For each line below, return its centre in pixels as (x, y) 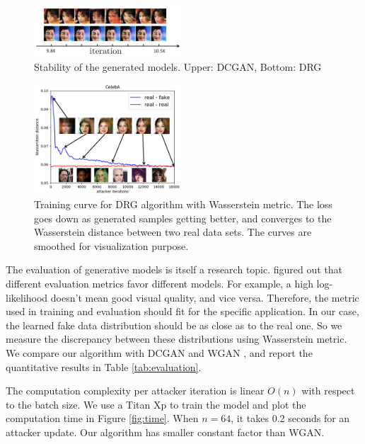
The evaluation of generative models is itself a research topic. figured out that (174, 269)
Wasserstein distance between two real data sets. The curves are (173, 232)
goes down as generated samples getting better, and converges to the (183, 218)
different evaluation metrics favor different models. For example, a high (160, 284)
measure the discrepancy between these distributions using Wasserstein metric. (176, 339)
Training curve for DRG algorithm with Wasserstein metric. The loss (183, 204)
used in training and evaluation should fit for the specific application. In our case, (182, 311)
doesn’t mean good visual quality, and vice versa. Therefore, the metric (205, 297)
